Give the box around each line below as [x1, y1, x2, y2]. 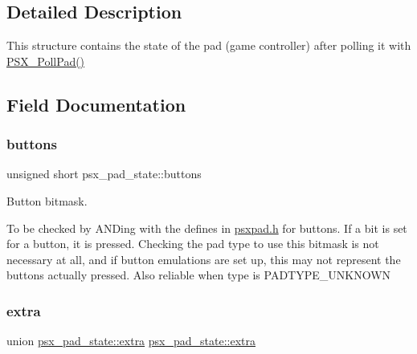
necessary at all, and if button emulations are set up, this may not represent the [6, 250, 401, 267]
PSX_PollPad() [6, 52, 85, 69]
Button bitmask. [6, 192, 88, 209]
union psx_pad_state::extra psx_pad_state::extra [6, 332, 256, 349]
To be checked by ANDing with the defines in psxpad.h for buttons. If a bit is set [6, 219, 407, 236]
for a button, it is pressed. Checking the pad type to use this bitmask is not [6, 235, 379, 252]
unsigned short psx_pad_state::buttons [6, 165, 202, 182]
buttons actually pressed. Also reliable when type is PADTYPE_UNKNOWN [6, 267, 391, 283]
